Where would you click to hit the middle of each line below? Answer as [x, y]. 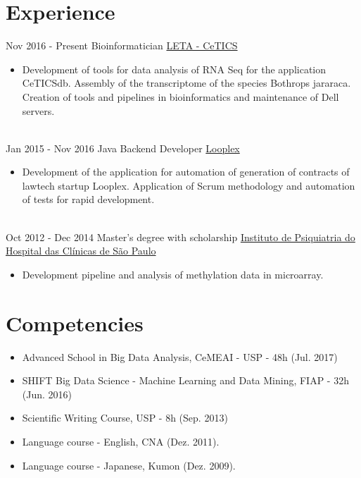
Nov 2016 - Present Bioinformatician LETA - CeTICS [122, 45]
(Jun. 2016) [47, 394]
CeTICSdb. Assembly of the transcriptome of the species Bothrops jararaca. [186, 83]
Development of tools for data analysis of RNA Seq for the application [174, 69]
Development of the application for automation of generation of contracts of [186, 172]
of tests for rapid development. [88, 199]
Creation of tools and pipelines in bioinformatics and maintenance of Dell [180, 96]
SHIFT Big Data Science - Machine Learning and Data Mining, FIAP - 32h [185, 380]
